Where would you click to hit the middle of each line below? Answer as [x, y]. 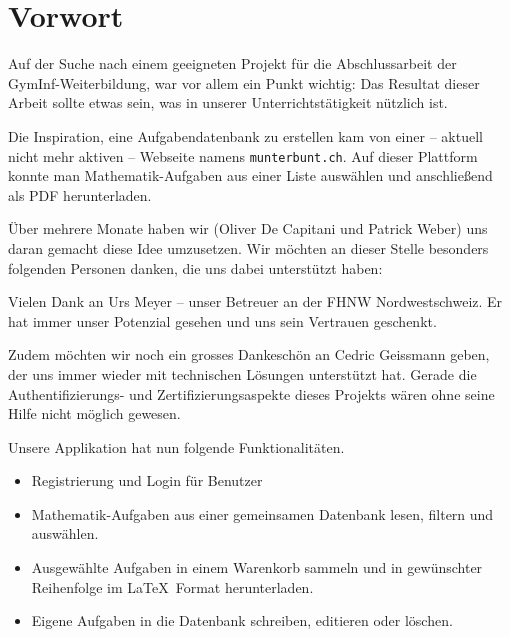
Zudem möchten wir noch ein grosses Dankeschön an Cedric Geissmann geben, [249, 354]
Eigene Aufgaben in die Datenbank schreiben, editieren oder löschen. [242, 620]
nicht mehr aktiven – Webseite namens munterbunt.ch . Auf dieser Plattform [243, 155]
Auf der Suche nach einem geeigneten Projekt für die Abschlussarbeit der [232, 63]
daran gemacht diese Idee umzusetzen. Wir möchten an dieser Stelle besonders [248, 247]
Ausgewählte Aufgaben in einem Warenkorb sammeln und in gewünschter [257, 567]
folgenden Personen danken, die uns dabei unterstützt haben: [195, 267]
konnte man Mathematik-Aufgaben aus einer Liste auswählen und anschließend [250, 175]
